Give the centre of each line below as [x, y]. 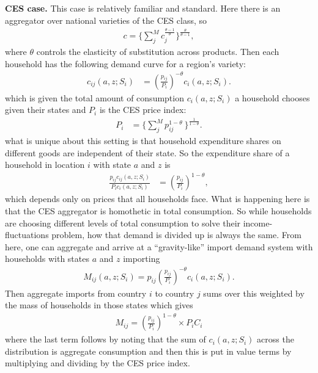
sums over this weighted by [254, 293]
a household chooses [272, 97]
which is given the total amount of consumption [94, 97]
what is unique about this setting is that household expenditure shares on [143, 141]
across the [275, 339]
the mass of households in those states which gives [99, 305]
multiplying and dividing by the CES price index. [98, 363]
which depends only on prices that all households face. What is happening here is [157, 199]
